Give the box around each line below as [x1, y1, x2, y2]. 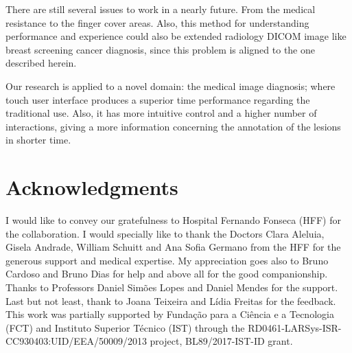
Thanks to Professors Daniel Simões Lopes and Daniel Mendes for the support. [5, 280, 338, 295]
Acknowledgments [5, 173, 178, 201]
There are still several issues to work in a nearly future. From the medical [5, 2, 316, 16]
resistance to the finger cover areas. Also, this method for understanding [5, 15, 309, 30]
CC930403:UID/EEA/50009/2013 [5, 334, 147, 348]
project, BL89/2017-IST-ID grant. [150, 334, 293, 348]
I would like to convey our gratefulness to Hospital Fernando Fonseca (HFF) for [5, 213, 341, 227]
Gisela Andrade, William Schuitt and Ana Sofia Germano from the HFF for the [5, 240, 341, 254]
